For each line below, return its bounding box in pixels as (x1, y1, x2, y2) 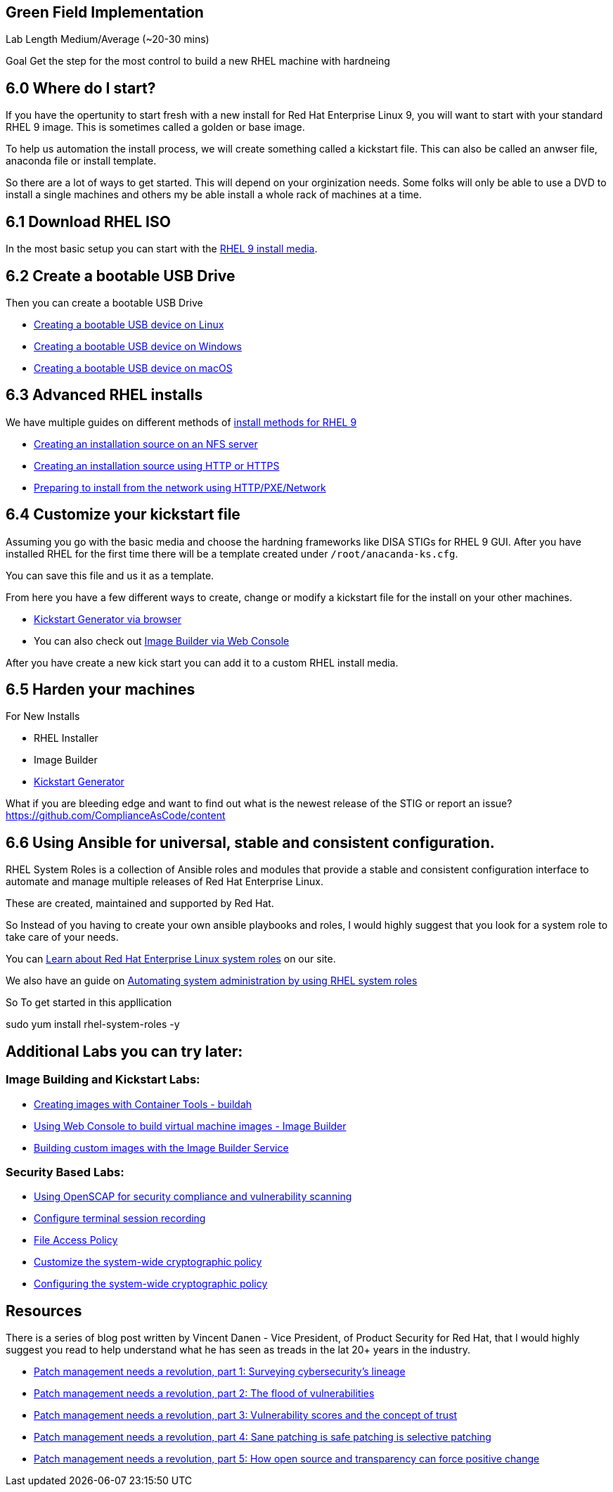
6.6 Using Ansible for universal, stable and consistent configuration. (6, 833, 495, 851)
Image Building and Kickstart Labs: (6, 1072, 200, 1087)
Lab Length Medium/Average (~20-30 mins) (6, 33, 209, 46)
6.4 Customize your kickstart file (6, 506, 240, 524)
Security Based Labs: (6, 1164, 124, 1179)
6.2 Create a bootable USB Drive (6, 266, 235, 285)
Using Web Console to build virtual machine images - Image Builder (34, 1119, 347, 1132)
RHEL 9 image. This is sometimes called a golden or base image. (6, 121, 305, 134)
